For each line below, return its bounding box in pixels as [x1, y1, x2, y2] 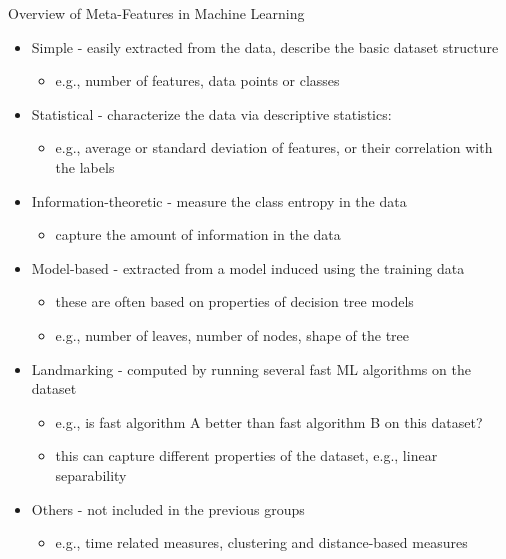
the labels [55, 156, 115, 177]
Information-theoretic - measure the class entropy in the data [31, 190, 407, 211]
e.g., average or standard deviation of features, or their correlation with [55, 137, 493, 158]
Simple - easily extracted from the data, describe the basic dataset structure [31, 36, 499, 57]
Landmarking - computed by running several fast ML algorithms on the [31, 358, 471, 379]
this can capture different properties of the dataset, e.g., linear [55, 445, 438, 466]
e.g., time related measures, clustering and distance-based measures [55, 532, 468, 553]
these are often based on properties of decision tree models [55, 291, 414, 312]
